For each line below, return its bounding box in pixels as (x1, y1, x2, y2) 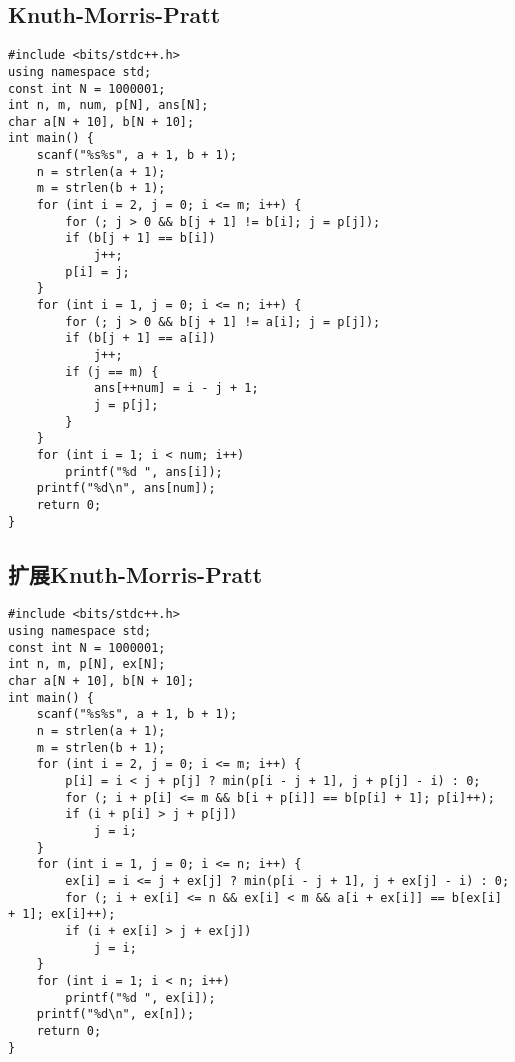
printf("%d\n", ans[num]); (36, 481, 216, 496)
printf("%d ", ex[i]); (65, 990, 216, 1005)
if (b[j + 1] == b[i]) (65, 231, 216, 246)
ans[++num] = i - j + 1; (93, 381, 259, 396)
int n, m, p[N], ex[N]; (8, 657, 166, 672)
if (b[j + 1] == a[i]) (65, 331, 216, 346)
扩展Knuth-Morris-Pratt (8, 558, 263, 589)
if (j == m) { (65, 364, 159, 379)
